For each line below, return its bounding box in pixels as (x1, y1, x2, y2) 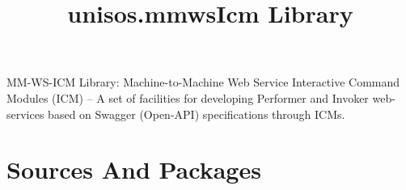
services (6, 105, 44, 122)
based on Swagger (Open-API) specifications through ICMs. (48, 105, 345, 122)
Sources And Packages (6, 153, 261, 186)
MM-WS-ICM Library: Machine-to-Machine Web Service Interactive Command (6, 74, 400, 91)
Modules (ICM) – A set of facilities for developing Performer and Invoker (6, 89, 369, 106)
